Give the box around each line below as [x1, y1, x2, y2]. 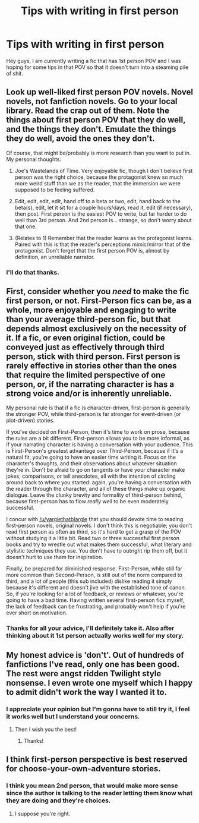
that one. [14, 223, 37, 230]
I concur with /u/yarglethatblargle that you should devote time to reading [6, 516, 184, 523]
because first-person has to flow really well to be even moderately [6, 498, 169, 505]
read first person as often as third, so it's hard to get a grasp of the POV [6, 528, 182, 535]
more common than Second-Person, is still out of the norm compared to [6, 572, 182, 579]
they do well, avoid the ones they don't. [6, 134, 155, 144]
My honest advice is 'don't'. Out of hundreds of [6, 649, 184, 660]
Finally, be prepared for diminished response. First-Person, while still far [6, 565, 183, 572]
